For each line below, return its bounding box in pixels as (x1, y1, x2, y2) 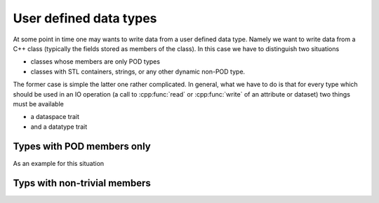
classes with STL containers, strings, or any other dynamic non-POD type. (30, 67, 246, 76)
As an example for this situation (13, 159, 105, 167)
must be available (13, 99, 65, 108)
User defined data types (13, 10, 157, 26)
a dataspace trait (30, 113, 80, 121)
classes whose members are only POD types (30, 57, 161, 66)
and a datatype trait (30, 122, 88, 131)
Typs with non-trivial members (13, 177, 151, 189)
